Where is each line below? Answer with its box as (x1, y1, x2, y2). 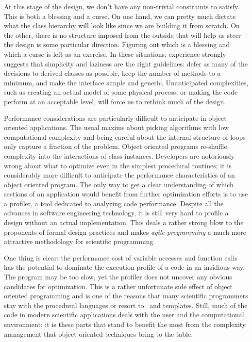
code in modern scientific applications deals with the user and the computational (4, 309, 244, 320)
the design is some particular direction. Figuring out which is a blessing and (4, 39, 230, 49)
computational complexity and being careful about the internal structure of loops (4, 131, 246, 142)
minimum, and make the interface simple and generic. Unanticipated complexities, (4, 77, 249, 87)
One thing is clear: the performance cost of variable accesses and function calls (4, 252, 237, 262)
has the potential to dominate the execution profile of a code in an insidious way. (4, 262, 245, 272)
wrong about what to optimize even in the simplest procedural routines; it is (4, 160, 232, 170)
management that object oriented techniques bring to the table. (4, 328, 193, 339)
